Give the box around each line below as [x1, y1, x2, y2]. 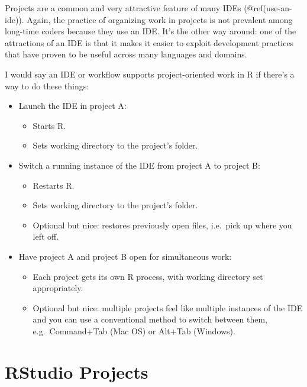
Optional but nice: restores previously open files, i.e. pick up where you [33, 218, 292, 231]
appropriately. [33, 282, 83, 294]
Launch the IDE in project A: [18, 99, 127, 112]
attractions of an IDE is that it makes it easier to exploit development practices [5, 36, 294, 49]
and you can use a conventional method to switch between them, [33, 313, 267, 325]
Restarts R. [33, 179, 75, 191]
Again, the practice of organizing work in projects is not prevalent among [27, 13, 293, 25]
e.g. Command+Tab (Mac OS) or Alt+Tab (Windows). [33, 324, 235, 337]
